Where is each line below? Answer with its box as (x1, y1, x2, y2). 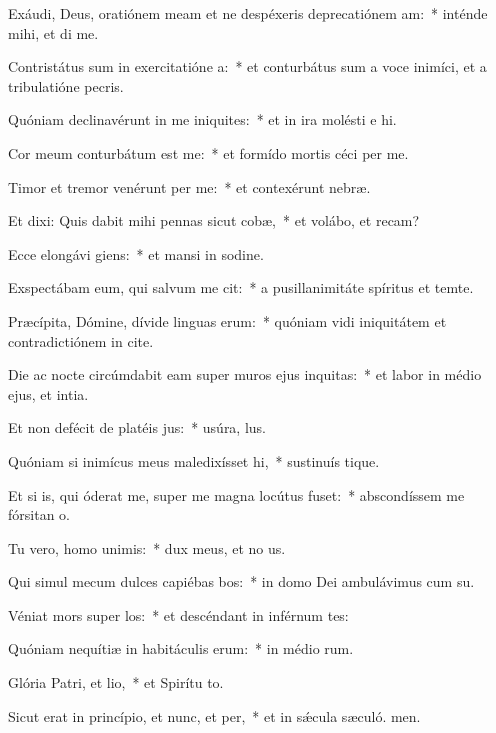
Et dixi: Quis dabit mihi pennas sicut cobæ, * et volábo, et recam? (8, 210, 420, 231)
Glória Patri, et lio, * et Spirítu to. (8, 672, 224, 693)
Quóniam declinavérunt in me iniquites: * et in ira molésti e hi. (8, 109, 397, 130)
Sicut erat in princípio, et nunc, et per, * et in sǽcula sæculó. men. (8, 705, 421, 726)
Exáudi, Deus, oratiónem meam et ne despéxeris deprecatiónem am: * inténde (8, 3, 488, 23)
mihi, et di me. (8, 22, 99, 43)
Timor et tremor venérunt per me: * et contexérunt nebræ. (8, 176, 371, 197)
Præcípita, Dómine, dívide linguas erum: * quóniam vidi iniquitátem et (8, 310, 447, 331)
